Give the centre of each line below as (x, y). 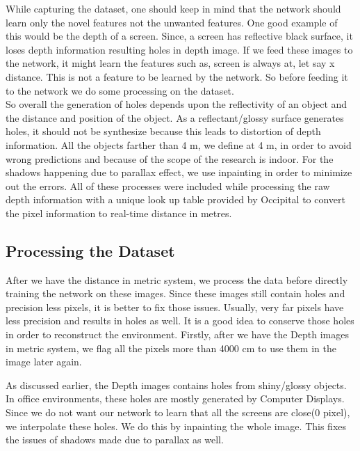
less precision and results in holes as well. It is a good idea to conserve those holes (180, 321)
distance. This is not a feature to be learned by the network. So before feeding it (177, 76)
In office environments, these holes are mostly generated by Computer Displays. (175, 398)
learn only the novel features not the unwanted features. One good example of (172, 22)
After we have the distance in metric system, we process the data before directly (177, 279)
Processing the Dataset (90, 250)
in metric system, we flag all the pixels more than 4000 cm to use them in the (171, 348)
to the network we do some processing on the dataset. (120, 90)
